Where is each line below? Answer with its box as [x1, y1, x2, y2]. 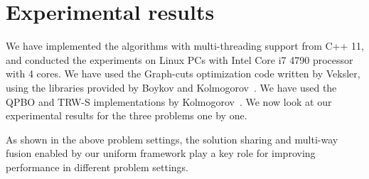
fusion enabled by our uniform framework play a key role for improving [6, 146, 316, 161]
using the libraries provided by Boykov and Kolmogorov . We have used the [6, 80, 337, 94]
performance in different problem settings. [6, 159, 188, 174]
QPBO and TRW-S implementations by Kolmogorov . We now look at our [6, 94, 332, 109]
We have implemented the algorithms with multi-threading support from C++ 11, [6, 38, 364, 53]
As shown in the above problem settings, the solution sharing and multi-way [6, 131, 338, 146]
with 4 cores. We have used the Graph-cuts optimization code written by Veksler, [6, 66, 360, 81]
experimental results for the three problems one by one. [6, 108, 247, 123]
